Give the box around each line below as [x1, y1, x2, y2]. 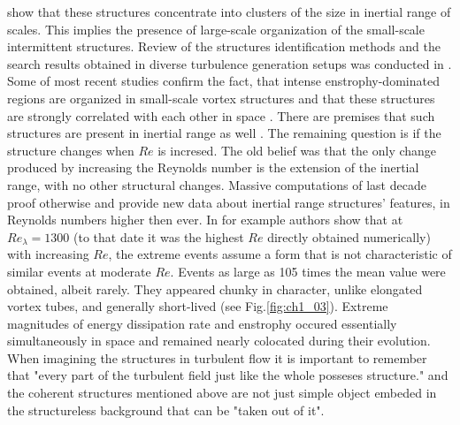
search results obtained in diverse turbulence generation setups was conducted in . [7, 54, 452, 72]
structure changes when [7, 140, 134, 159]
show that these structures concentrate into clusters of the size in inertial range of [7, 3, 451, 20]
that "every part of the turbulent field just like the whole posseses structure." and [7, 366, 448, 384]
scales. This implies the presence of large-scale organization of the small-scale [7, 19, 425, 38]
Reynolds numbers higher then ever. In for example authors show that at [7, 210, 403, 229]
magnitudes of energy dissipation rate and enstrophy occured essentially [7, 314, 397, 332]
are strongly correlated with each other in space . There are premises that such [7, 106, 435, 125]
